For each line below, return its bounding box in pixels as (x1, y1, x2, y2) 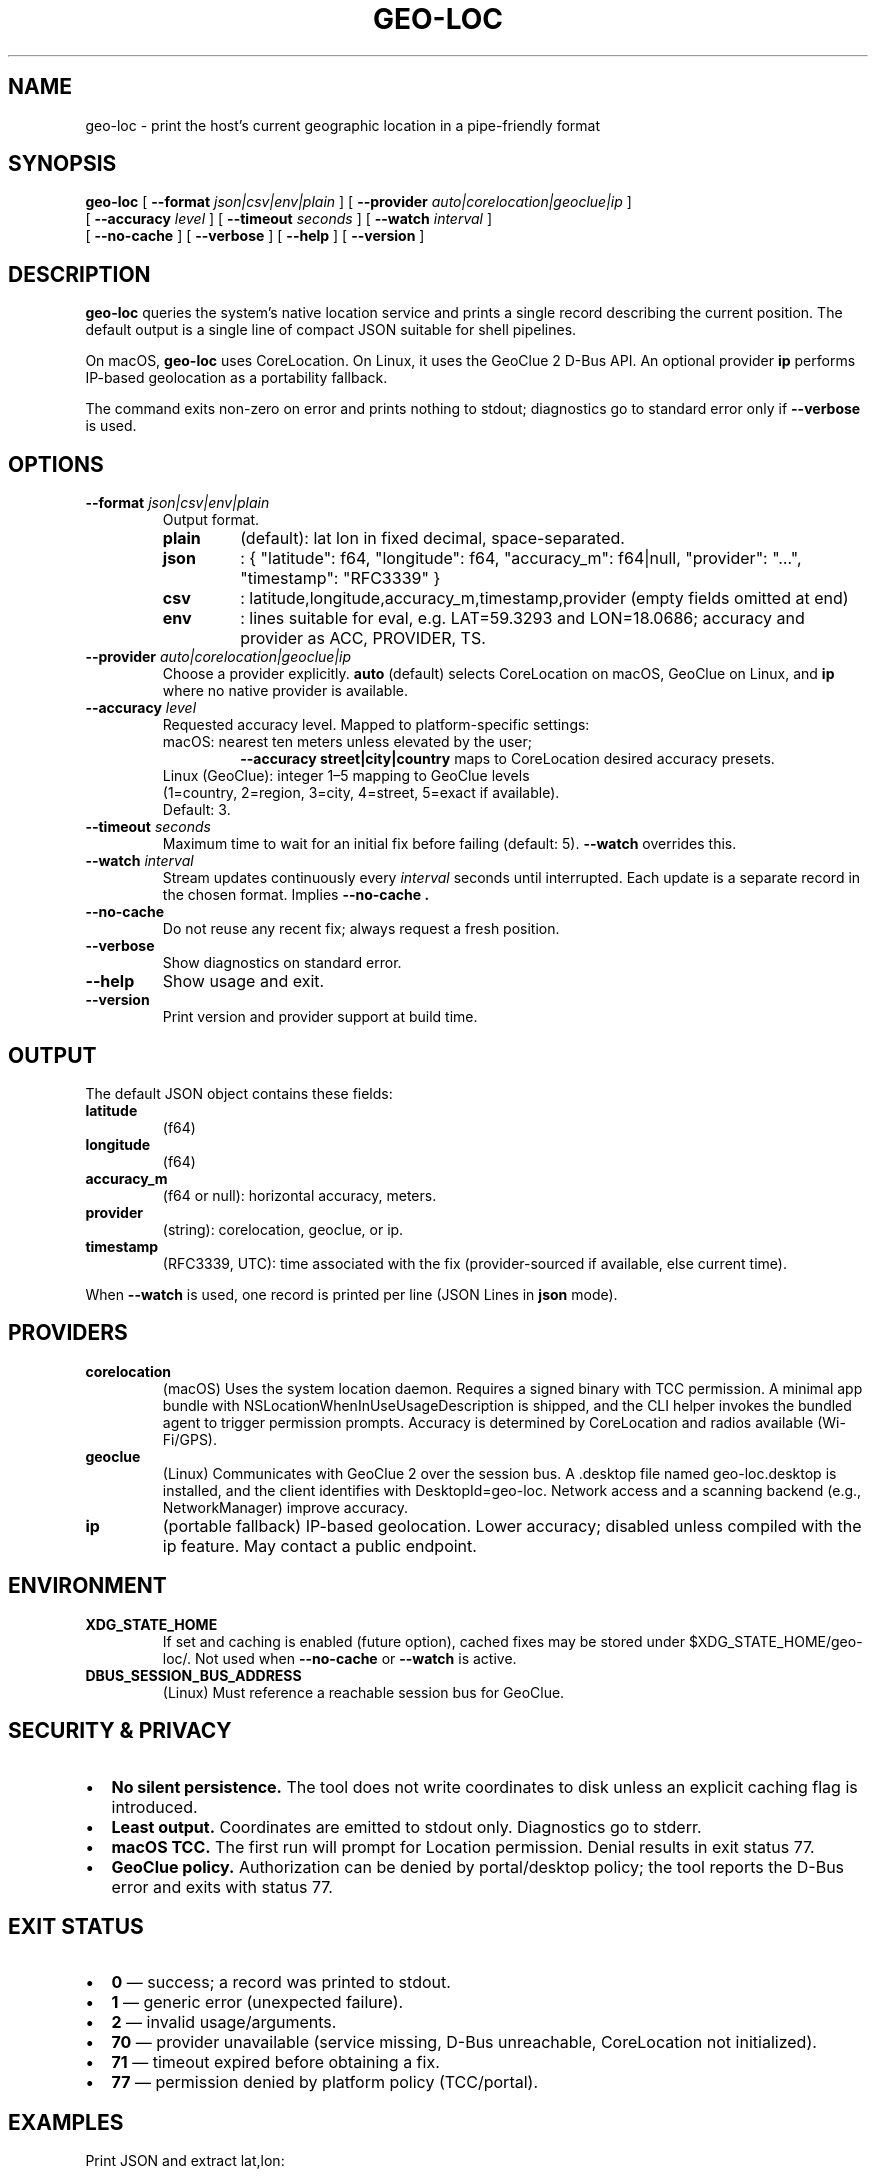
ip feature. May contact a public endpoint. (162, 1535, 477, 1556)
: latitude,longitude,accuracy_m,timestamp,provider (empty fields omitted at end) (240, 588, 849, 609)
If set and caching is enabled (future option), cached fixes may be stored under (162, 1632, 685, 1650)
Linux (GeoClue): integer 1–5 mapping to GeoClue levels (162, 767, 530, 785)
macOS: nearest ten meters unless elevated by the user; (162, 733, 532, 751)
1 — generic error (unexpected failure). (111, 1992, 404, 2013)
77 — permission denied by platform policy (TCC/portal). (111, 2072, 538, 2093)
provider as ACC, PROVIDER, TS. (240, 628, 486, 649)
